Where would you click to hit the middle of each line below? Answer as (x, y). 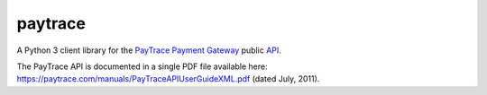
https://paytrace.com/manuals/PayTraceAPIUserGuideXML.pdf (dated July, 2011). (168, 79)
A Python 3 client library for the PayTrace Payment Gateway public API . (149, 50)
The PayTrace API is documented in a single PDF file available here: (142, 66)
